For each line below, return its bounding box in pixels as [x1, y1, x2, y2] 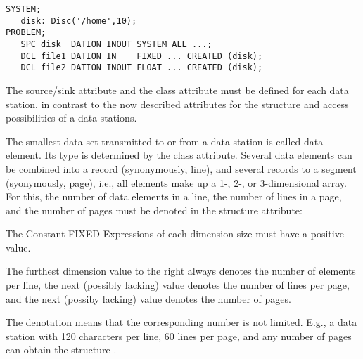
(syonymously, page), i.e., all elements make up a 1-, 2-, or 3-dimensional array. [6, 175, 347, 190]
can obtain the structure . [6, 342, 117, 357]
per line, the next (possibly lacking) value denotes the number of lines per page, [6, 278, 350, 292]
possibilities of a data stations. [6, 110, 137, 125]
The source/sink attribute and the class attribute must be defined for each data [6, 82, 349, 97]
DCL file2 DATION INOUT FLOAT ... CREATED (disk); [20, 63, 263, 73]
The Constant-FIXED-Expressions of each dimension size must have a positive [6, 226, 344, 241]
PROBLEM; [6, 27, 46, 38]
